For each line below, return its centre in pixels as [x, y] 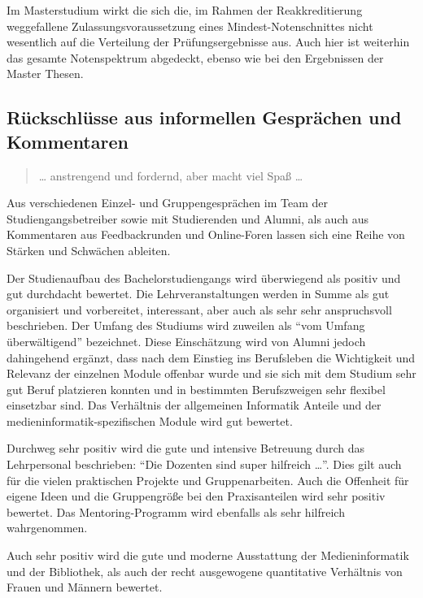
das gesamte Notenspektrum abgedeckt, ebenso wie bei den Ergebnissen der [195, 57]
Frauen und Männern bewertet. [85, 587]
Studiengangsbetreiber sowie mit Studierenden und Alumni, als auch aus [188, 218]
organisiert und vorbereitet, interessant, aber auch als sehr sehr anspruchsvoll [199, 309]
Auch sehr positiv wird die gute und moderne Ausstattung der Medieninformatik [208, 555]
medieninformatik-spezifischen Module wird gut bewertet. [150, 420]
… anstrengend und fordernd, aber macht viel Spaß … [171, 175]
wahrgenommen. [47, 528]
